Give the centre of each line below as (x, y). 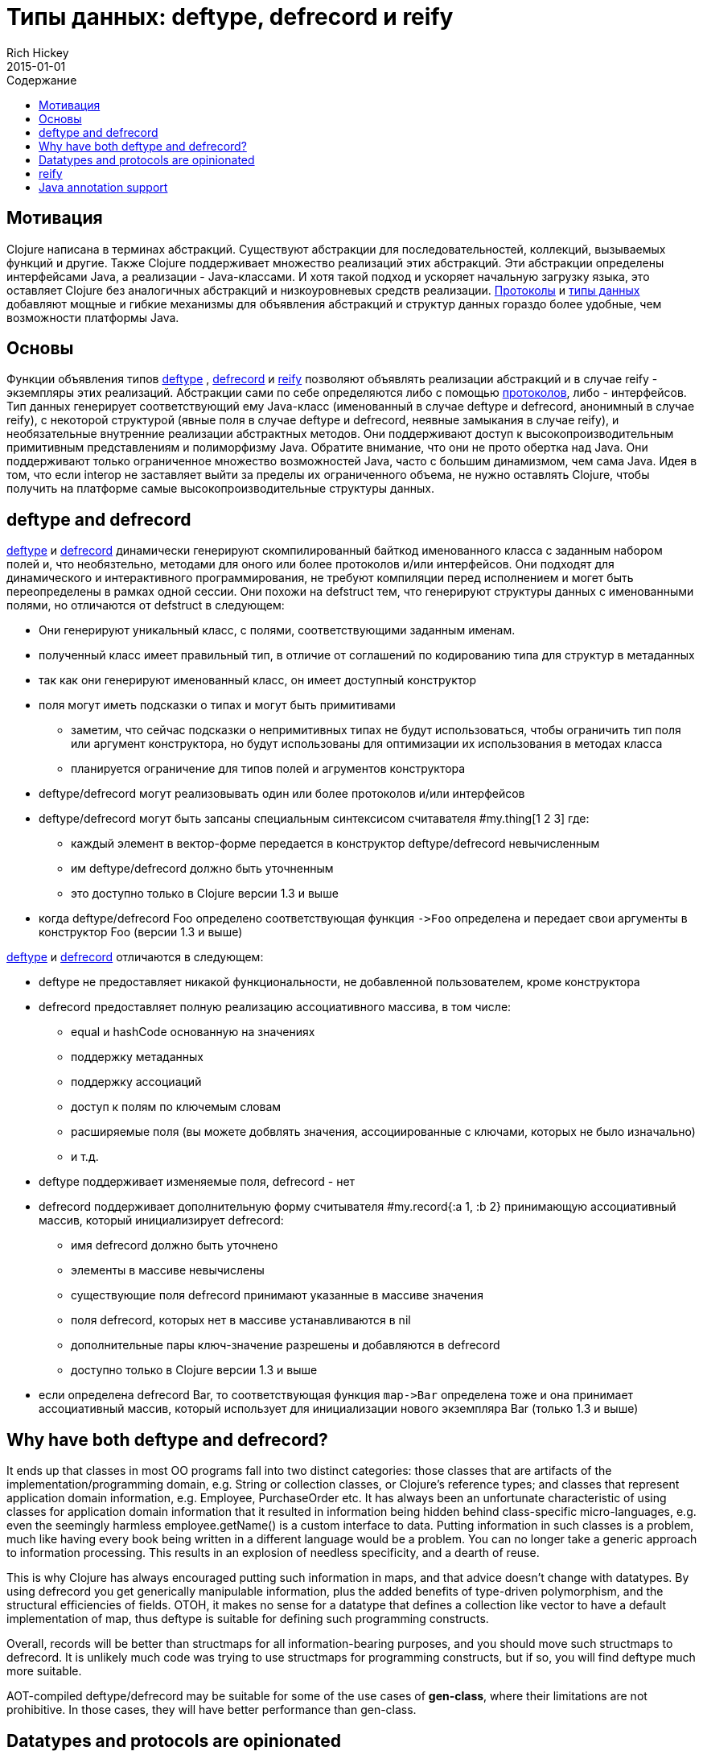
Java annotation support (103, 187)
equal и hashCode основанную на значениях (193, 1032)
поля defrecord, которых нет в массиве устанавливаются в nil (241, 1320)
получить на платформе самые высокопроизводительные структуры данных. (220, 489)
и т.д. (85, 1157)
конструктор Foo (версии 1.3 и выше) (141, 932)
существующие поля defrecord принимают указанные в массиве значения (277, 1295)
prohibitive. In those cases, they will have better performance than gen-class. (212, 1710)
